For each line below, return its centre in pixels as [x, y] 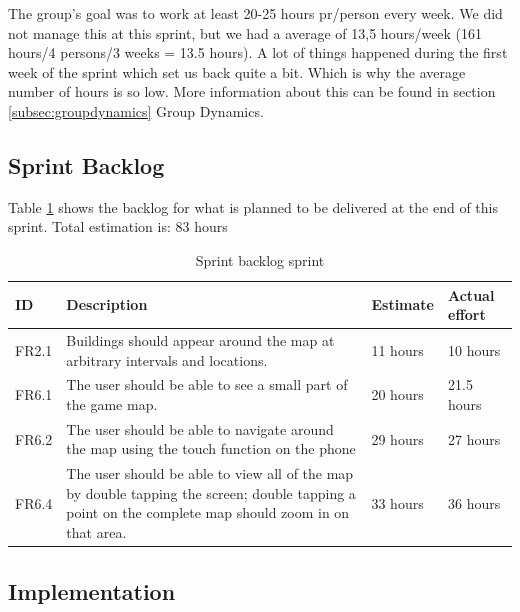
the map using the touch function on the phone [211, 448]
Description [107, 304]
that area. [96, 532]
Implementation [92, 590]
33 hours [397, 502]
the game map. [112, 404]
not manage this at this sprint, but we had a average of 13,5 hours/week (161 [245, 32]
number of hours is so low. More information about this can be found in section [252, 91]
